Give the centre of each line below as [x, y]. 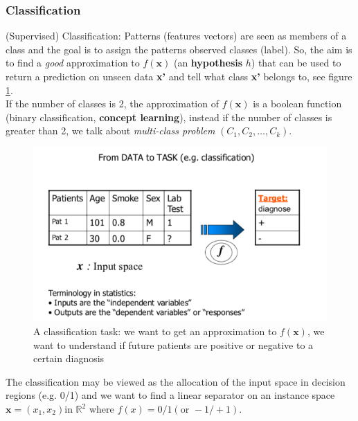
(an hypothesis [208, 63]
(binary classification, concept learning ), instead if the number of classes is [169, 117]
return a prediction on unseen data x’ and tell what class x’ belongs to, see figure [179, 76]
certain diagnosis [69, 358]
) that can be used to [296, 63]
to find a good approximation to [73, 63]
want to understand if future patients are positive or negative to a [173, 344]
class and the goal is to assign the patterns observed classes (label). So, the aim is [179, 49]
